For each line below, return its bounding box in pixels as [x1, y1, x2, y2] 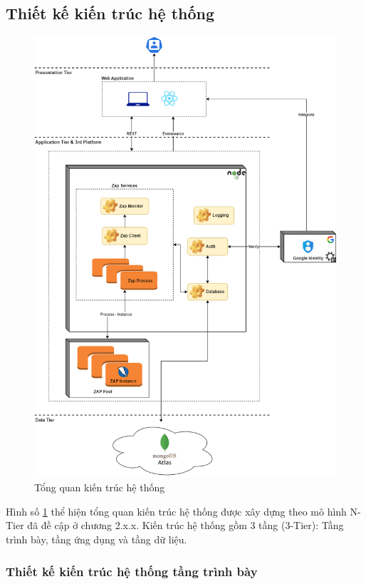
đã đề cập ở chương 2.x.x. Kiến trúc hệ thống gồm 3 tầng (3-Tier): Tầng [27, 518, 344, 533]
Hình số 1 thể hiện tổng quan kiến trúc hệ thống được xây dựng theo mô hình [6, 503, 347, 518]
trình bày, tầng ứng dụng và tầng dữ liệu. [6, 532, 187, 547]
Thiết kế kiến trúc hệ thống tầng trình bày [6, 562, 258, 580]
